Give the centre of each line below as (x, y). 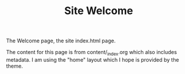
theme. (15, 66)
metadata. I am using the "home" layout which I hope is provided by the (92, 59)
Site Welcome (99, 11)
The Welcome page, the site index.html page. (61, 41)
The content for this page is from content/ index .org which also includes (92, 53)
